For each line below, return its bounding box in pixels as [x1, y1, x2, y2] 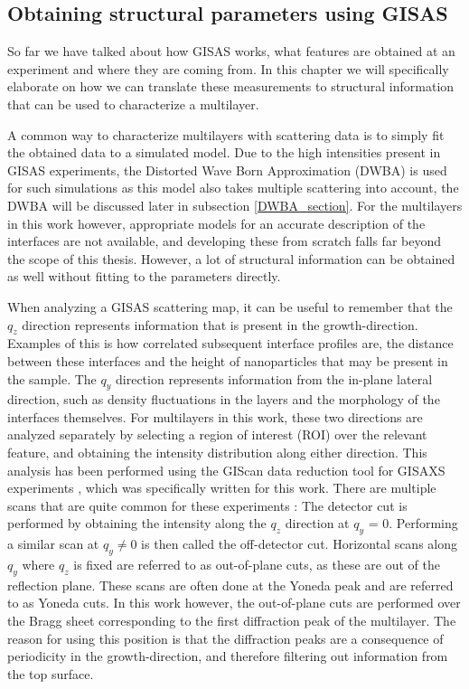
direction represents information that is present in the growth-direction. [22, 315, 418, 334]
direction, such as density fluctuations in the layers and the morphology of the [7, 390, 440, 409]
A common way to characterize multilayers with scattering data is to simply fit [7, 125, 445, 144]
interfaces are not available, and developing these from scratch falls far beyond [7, 231, 442, 250]
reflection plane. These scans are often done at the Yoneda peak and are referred [7, 575, 454, 594]
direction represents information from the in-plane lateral [116, 369, 433, 388]
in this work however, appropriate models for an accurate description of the [7, 213, 426, 232]
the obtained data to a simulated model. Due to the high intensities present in [7, 143, 441, 162]
